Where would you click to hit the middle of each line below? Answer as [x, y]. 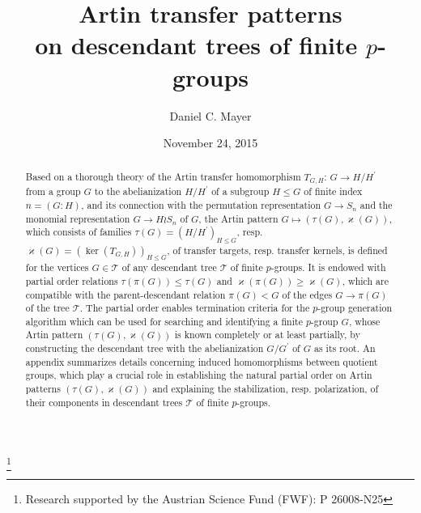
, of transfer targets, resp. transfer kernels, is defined [277, 250]
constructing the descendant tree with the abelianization [145, 348]
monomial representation [78, 218]
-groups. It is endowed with [328, 267]
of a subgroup [240, 191]
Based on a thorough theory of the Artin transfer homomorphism [163, 177]
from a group [53, 191]
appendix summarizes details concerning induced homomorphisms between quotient [202, 361]
